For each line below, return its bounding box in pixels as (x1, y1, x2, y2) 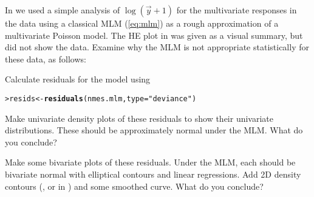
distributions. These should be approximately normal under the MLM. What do (5, 124, 303, 136)
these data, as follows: (5, 52, 86, 65)
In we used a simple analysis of (5, 4, 120, 16)
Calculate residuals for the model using (5, 73, 151, 85)
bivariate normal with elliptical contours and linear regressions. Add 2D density (5, 168, 301, 180)
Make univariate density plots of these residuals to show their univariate (5, 112, 274, 124)
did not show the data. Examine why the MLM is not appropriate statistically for (5, 41, 309, 53)
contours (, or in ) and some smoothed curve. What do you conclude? (5, 179, 264, 192)
